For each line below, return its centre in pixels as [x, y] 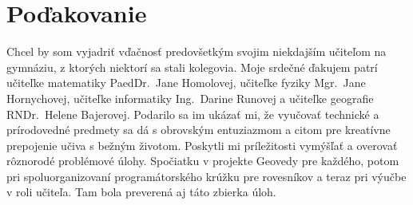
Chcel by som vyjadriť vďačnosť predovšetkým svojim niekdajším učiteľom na [197, 51]
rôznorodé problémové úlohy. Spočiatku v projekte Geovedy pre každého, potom [203, 161]
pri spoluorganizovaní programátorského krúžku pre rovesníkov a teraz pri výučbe [206, 176]
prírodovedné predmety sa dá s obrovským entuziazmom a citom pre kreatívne [199, 130]
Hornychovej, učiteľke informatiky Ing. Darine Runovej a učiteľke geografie [190, 98]
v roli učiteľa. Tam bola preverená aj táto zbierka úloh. [141, 192]
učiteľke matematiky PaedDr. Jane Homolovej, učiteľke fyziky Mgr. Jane [186, 83]
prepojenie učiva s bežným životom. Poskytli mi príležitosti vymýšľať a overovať [202, 145]
